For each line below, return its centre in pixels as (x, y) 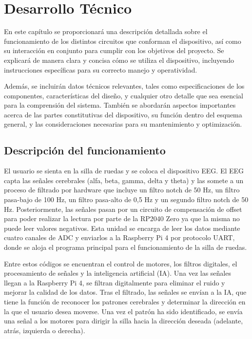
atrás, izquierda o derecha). (45, 330)
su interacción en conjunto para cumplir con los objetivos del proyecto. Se (114, 50)
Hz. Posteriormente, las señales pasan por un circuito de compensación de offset (123, 209)
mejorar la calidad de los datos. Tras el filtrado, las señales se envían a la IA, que (125, 292)
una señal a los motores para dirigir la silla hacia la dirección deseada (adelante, (124, 321)
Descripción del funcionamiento (85, 150)
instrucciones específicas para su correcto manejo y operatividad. (101, 69)
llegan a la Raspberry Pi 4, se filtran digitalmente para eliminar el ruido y (115, 282)
